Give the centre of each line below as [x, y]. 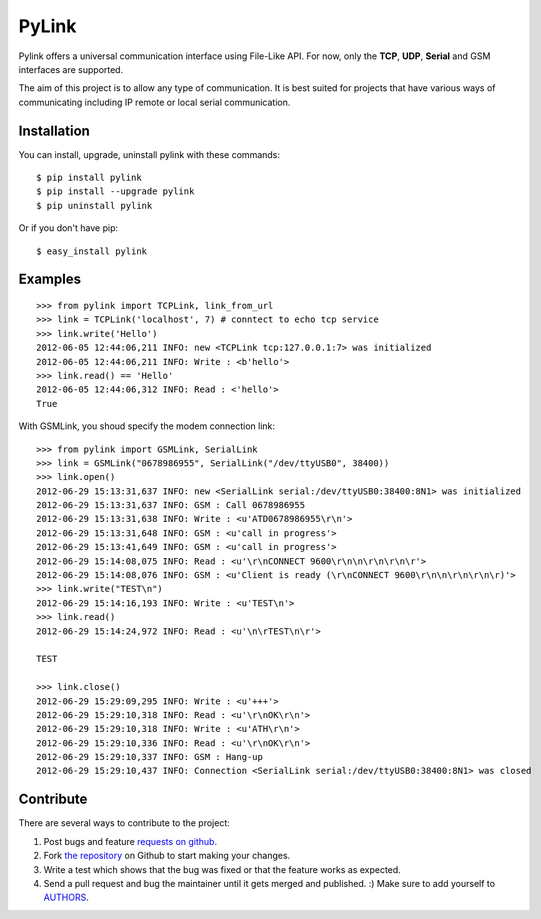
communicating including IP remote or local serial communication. [154, 102]
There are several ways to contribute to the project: [124, 823]
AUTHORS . [66, 897]
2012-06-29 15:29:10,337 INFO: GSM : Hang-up [150, 757]
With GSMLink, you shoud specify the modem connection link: [146, 426]
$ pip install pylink [89, 178]
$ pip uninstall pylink [94, 205]
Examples [50, 279]
